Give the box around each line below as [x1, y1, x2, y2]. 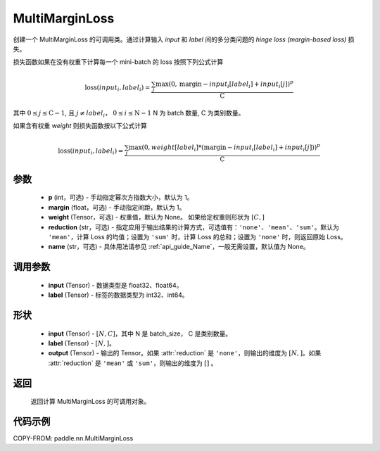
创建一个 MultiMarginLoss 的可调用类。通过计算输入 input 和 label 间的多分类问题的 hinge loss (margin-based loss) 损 [13, 35, 355, 44]
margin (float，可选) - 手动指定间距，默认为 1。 [48, 203, 186, 211]
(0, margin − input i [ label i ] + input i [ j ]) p [168, 78, 293, 89]
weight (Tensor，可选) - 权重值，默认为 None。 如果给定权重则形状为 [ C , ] [48, 213, 265, 222]
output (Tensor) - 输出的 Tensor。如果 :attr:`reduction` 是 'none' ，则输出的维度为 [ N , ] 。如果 [48, 349, 322, 357]
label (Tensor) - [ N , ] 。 [48, 338, 116, 348]
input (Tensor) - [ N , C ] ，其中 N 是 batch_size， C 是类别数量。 [48, 329, 232, 338]
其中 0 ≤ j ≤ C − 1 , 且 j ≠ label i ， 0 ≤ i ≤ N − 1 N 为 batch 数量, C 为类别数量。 [13, 108, 245, 119]
